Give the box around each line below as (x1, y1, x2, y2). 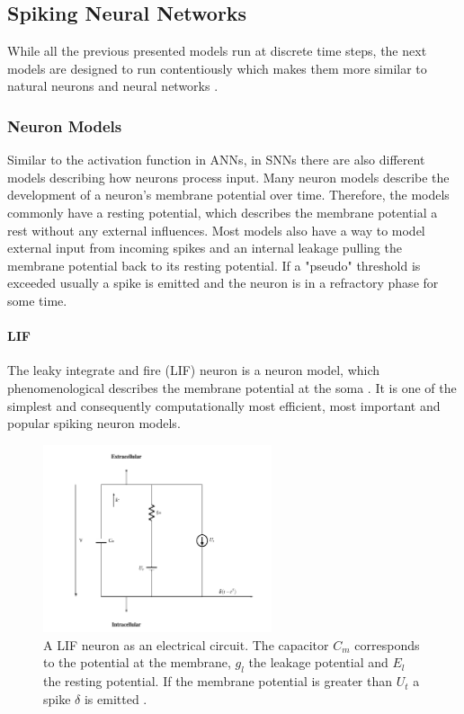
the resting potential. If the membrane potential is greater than (43, 672, 393, 691)
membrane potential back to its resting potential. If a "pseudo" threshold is (7, 255, 421, 274)
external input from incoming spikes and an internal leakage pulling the (7, 238, 402, 257)
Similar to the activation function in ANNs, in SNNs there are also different (7, 150, 425, 169)
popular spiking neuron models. (7, 414, 181, 433)
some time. (7, 290, 67, 309)
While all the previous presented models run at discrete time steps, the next (7, 41, 427, 60)
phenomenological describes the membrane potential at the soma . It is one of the (7, 378, 457, 397)
